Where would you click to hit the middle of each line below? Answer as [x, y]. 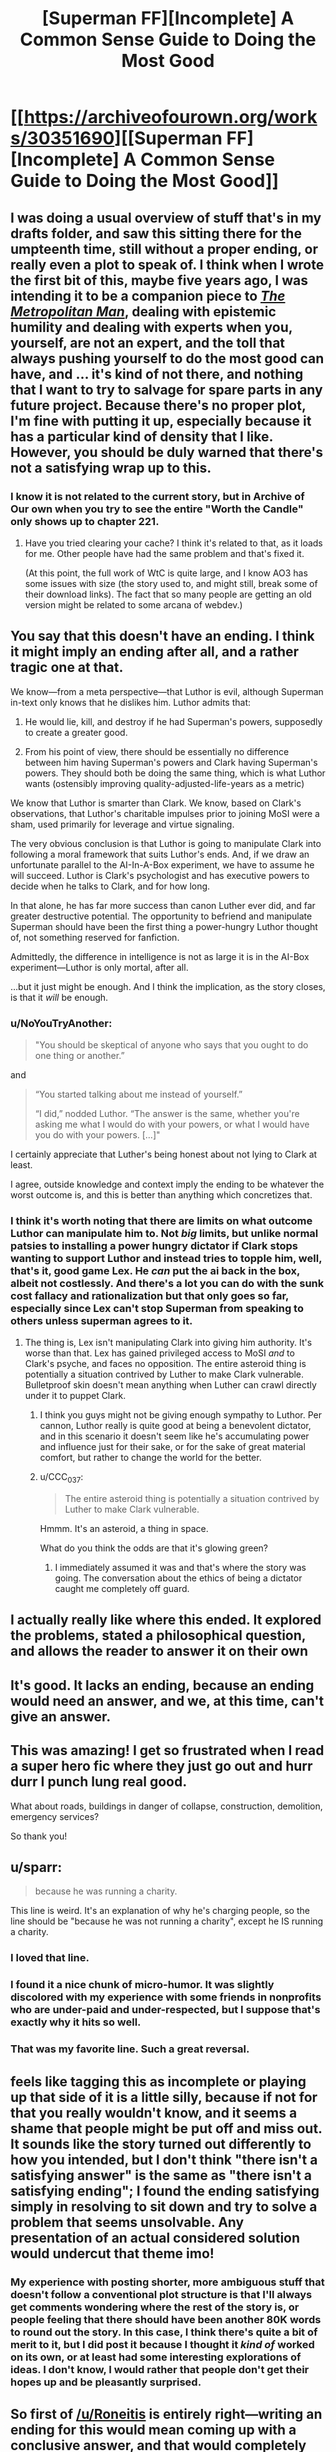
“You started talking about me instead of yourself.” [138, 1094]
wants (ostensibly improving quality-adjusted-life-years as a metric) [164, 783]
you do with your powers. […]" [97, 1134]
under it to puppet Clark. [75, 1396]
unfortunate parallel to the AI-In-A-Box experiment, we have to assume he [162, 864]
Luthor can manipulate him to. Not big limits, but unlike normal [164, 1233]
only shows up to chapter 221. [85, 521]
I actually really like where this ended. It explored [166, 1620]
